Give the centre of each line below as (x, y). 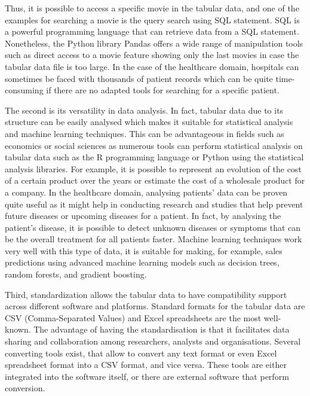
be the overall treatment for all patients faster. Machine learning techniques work (154, 239)
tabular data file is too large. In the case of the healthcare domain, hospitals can (152, 66)
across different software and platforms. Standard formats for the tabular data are (155, 306)
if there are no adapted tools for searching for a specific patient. (163, 90)
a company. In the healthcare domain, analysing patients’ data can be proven (146, 192)
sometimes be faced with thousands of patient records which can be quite (139, 78)
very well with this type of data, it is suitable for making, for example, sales (144, 250)
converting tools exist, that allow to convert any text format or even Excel (141, 353)
